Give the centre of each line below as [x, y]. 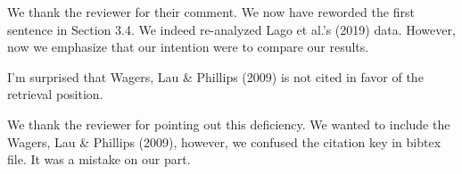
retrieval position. [55, 94]
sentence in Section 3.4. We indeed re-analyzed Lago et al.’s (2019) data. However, [231, 29]
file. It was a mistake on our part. [99, 159]
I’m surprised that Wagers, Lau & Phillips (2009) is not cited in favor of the [215, 76]
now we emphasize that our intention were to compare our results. [188, 47]
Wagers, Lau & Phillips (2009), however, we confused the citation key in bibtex [224, 141]
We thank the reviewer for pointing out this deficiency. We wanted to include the [229, 124]
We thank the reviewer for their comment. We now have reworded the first [211, 12]
